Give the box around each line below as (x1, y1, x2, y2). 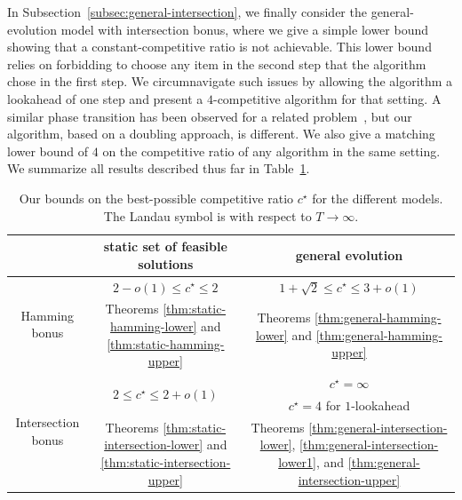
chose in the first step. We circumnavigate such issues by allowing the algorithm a (7, 72, 453, 91)
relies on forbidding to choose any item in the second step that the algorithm (7, 54, 426, 73)
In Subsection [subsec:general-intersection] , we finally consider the (7, 3, 367, 20)
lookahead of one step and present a (7, 89, 203, 107)
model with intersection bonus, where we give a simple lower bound (60, 20, 428, 38)
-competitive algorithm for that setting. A (212, 89, 442, 107)
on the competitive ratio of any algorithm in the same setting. (102, 141, 441, 160)
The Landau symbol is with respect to (103, 206, 312, 225)
